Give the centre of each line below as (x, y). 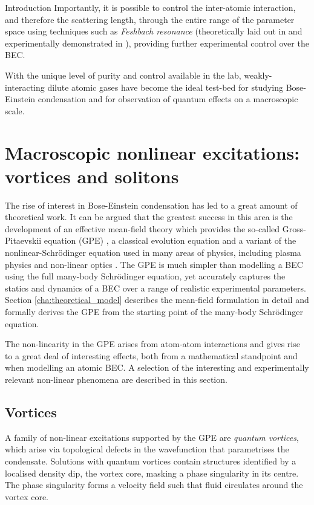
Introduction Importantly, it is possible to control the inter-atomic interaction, (150, 7)
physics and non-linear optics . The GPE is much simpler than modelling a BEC (154, 264)
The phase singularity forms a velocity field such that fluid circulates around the (154, 485)
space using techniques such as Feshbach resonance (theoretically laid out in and (154, 31)
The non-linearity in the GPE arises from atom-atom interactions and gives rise (152, 344)
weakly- (258, 75)
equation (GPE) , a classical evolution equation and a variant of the (170, 240)
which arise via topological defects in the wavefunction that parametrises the (147, 449)
